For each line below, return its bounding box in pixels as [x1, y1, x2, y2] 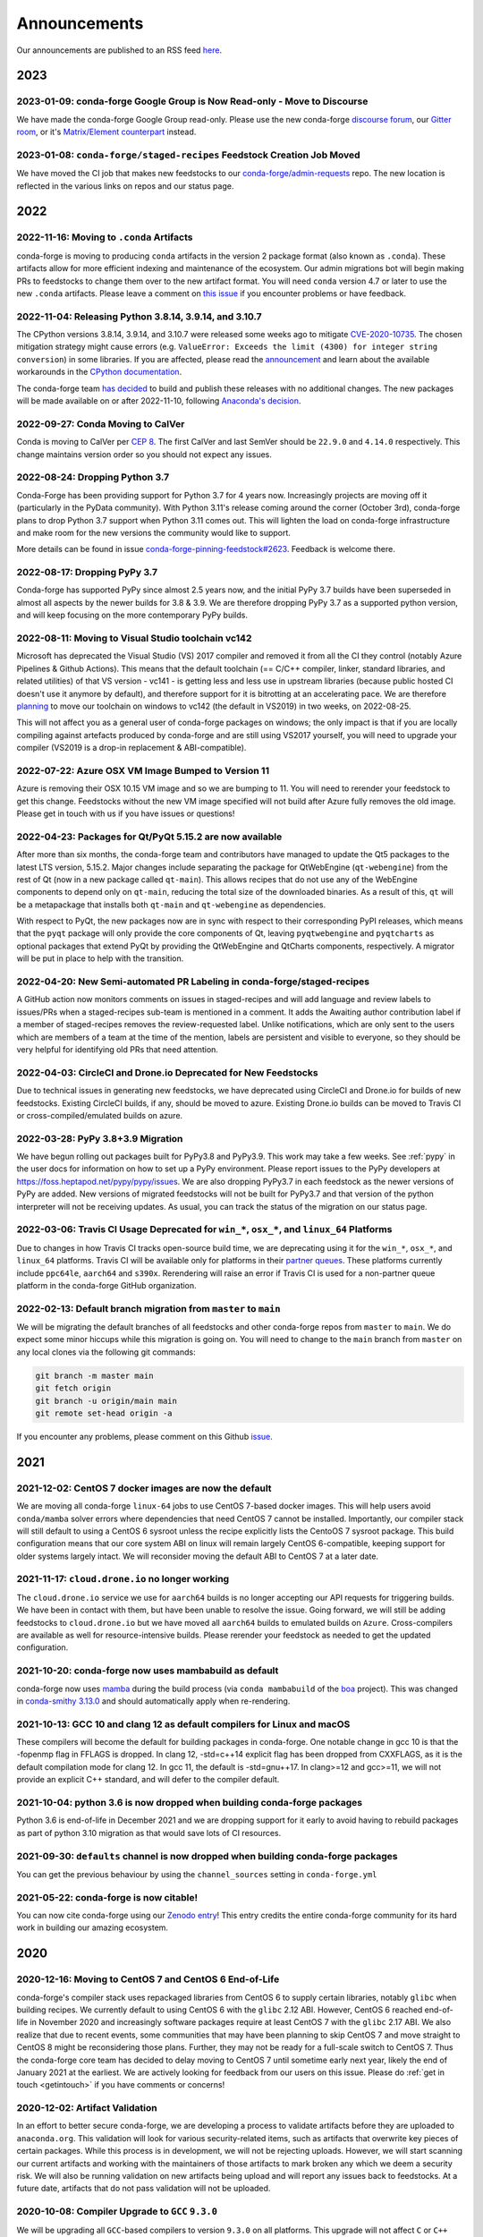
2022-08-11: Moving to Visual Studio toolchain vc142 [16, 632, 252, 644]
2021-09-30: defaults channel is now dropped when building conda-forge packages [16, 1850, 398, 1862]
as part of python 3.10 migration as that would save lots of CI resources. [16, 1827, 282, 1838]
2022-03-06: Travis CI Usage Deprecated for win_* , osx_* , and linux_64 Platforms [16, 1223, 393, 1236]
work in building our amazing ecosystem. [16, 1922, 169, 1933]
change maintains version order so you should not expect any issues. [16, 448, 273, 460]
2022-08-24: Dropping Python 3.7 [16, 471, 170, 483]
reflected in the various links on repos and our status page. [16, 180, 234, 191]
